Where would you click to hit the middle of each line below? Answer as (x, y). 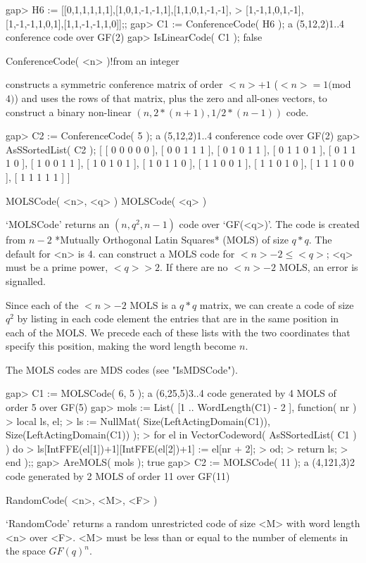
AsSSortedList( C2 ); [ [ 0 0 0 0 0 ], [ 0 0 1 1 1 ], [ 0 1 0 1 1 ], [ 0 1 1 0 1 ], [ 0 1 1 (181, 149)
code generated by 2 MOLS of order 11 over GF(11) (118, 476)
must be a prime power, (57, 267)
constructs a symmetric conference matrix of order (114, 84)
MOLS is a (153, 304)
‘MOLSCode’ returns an (58, 224)
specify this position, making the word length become (121, 346)
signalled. (26, 280)
